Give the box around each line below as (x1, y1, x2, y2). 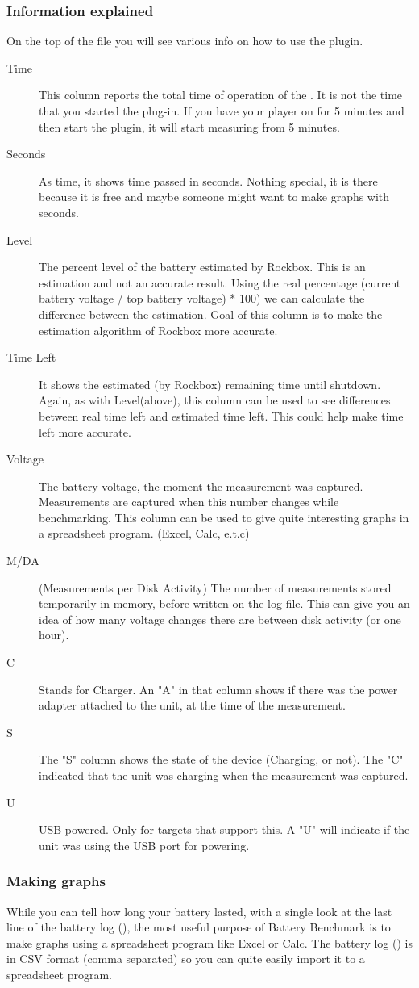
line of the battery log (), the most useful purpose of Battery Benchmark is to (6, 919, 391, 936)
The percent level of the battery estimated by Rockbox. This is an (39, 258, 366, 275)
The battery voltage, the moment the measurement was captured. (39, 477, 363, 494)
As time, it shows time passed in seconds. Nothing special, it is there (39, 172, 378, 189)
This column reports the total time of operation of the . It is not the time (39, 86, 403, 103)
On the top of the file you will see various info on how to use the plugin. (6, 32, 363, 49)
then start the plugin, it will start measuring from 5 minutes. (39, 118, 340, 135)
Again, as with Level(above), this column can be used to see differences (39, 391, 391, 408)
